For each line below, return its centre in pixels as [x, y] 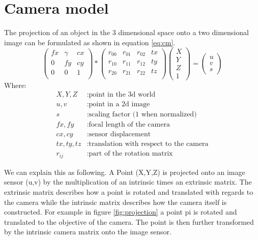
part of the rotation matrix [131, 154]
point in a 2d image [119, 104]
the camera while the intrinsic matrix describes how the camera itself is [116, 202]
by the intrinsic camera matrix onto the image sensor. [88, 232]
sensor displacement [120, 134]
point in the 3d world [122, 95]
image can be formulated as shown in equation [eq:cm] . [90, 42]
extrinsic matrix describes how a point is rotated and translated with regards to [129, 191]
